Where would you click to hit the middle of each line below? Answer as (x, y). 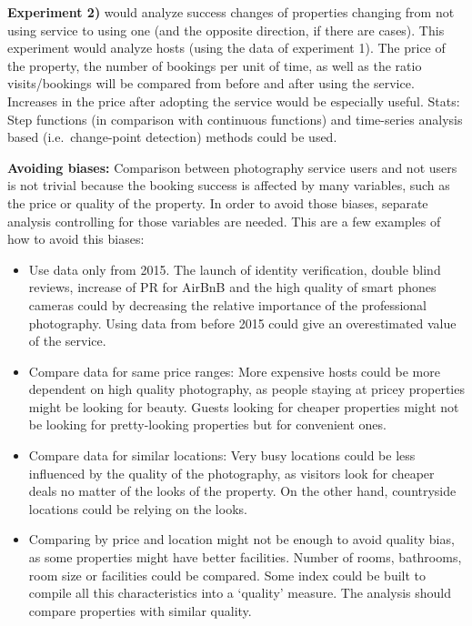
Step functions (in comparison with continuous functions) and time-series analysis (235, 119)
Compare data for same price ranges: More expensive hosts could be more (234, 371)
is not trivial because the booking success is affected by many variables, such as (229, 185)
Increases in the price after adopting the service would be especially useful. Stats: (234, 101)
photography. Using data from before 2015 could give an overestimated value (242, 323)
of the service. (67, 341)
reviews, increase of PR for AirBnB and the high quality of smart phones (232, 287)
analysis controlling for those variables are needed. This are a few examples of (224, 221)
